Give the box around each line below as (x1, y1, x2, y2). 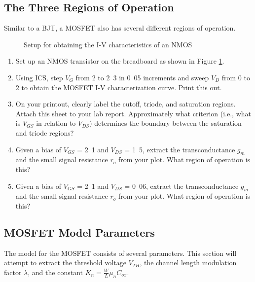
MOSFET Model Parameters (4, 224, 155, 240)
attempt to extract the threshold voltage (4, 257, 126, 268)
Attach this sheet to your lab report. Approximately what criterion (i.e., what (15, 108, 251, 118)
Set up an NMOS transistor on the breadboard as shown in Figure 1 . (15, 56, 224, 66)
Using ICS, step (15, 72, 63, 82)
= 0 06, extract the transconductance (124, 180, 239, 191)
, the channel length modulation (140, 257, 237, 268)
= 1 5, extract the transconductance (124, 144, 235, 154)
